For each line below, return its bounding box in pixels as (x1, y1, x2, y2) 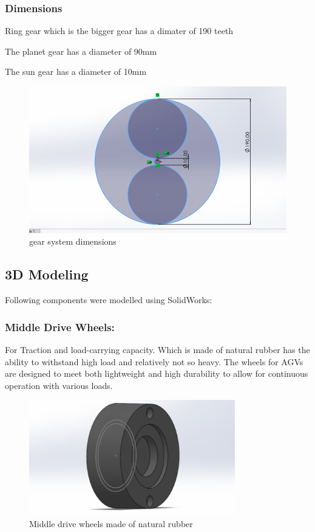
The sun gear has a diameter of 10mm (5, 65, 147, 78)
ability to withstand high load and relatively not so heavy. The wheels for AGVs (5, 355, 303, 368)
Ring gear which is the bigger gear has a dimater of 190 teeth (5, 24, 234, 37)
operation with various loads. (5, 379, 113, 391)
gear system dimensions (29, 235, 117, 248)
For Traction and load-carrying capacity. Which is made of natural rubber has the (5, 343, 310, 355)
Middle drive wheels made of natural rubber (29, 517, 193, 530)
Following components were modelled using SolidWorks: (5, 293, 212, 306)
